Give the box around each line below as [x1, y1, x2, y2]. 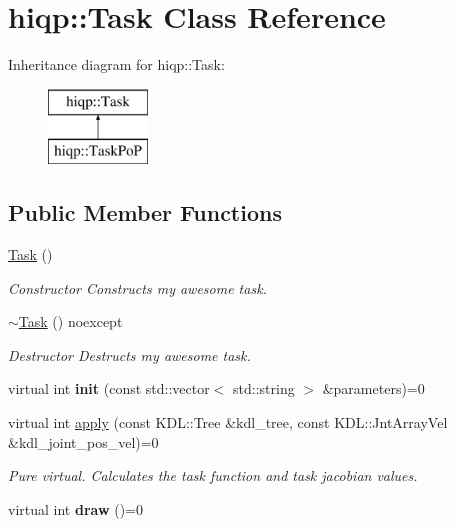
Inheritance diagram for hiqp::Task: [8, 54, 225, 75]
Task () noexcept [18, 311, 123, 332]
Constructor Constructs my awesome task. [8, 277, 267, 298]
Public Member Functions [8, 197, 282, 228]
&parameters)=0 [322, 378, 425, 399]
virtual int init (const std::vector [8, 378, 210, 399]
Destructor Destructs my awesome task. [8, 344, 251, 365]
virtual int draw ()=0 [8, 498, 144, 519]
